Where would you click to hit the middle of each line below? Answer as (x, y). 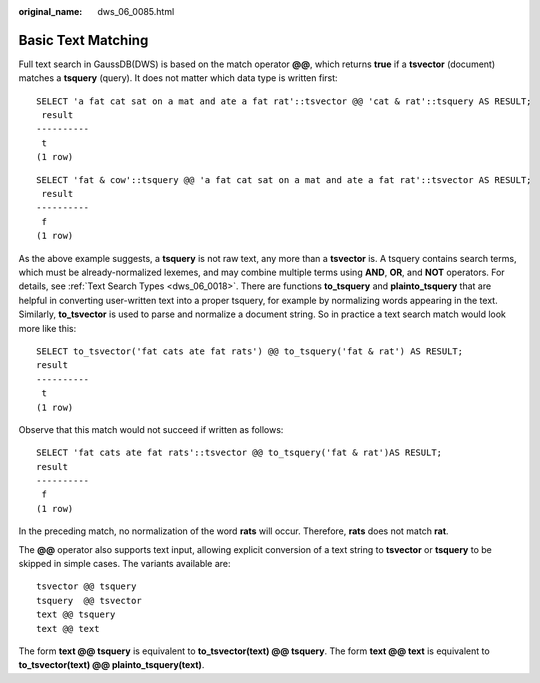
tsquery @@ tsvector (89, 600)
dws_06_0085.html (136, 11)
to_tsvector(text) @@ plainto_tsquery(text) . (111, 665)
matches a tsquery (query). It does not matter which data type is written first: (178, 78)
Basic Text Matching (83, 40)
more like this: (47, 328)
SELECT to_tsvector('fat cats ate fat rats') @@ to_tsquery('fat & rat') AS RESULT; (250, 351)
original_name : (50, 11)
